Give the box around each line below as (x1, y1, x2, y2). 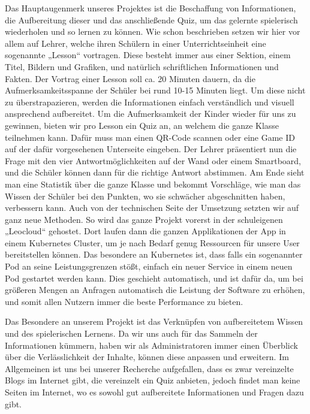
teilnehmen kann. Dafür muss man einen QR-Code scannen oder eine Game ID (5, 131, 295, 143)
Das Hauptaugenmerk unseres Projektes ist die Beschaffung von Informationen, (5, 2, 296, 14)
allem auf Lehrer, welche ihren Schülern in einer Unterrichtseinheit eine (5, 37, 266, 49)
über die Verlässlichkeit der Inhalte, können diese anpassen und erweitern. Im (5, 350, 289, 363)
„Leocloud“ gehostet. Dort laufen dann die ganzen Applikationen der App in (5, 225, 286, 237)
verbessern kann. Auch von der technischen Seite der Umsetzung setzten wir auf (5, 201, 299, 214)
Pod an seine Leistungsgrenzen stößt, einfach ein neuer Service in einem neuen (5, 260, 293, 273)
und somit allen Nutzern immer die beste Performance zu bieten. (5, 295, 243, 307)
